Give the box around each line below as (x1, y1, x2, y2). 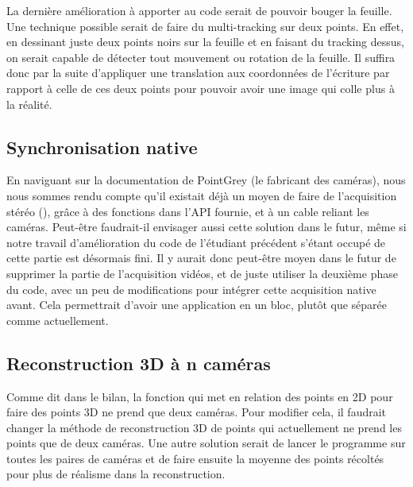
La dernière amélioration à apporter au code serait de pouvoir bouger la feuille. (6, 2, 392, 18)
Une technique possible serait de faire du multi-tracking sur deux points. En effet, (6, 17, 404, 34)
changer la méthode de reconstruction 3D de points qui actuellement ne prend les (6, 419, 402, 435)
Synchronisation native (6, 134, 198, 159)
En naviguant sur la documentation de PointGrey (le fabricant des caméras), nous (6, 172, 406, 188)
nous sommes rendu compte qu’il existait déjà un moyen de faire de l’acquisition (6, 187, 397, 203)
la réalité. (6, 95, 52, 112)
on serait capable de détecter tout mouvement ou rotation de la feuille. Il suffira (6, 48, 396, 65)
